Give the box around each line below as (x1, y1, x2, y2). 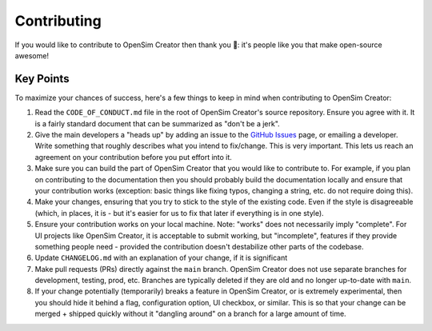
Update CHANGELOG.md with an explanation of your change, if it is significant (34, 253, 288, 263)
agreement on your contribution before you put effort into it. (34, 152, 232, 162)
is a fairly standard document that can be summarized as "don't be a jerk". (34, 118, 280, 128)
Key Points (14, 72, 70, 86)
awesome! (14, 50, 50, 60)
